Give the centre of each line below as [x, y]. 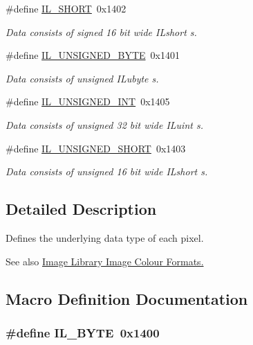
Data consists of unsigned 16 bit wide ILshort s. [107, 171]
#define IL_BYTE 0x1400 [83, 332]
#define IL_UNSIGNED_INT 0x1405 [88, 101]
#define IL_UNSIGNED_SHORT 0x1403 [96, 148]
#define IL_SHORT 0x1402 [66, 8]
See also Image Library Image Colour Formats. [105, 261]
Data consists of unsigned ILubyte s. [82, 78]
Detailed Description [81, 209]
